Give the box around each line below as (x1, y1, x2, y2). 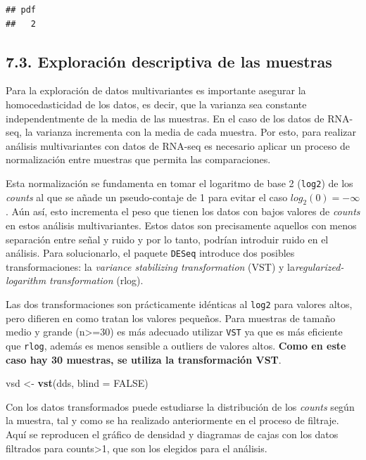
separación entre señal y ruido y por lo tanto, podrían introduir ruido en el (6, 231, 329, 246)
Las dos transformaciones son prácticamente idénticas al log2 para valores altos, (6, 297, 353, 312)
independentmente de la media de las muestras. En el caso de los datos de (6, 110, 324, 125)
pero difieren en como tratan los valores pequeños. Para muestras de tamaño (6, 310, 336, 325)
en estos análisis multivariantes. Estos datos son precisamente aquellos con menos (6, 218, 357, 232)
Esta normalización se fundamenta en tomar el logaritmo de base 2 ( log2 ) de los (6, 175, 353, 190)
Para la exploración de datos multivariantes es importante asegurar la (6, 83, 306, 98)
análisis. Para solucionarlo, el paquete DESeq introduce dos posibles (6, 245, 295, 260)
